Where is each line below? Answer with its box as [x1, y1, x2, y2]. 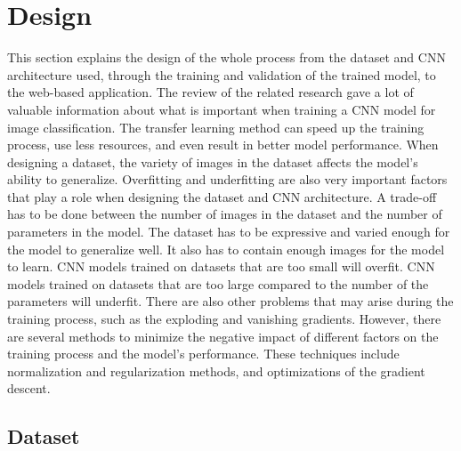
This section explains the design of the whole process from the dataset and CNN [7, 48, 446, 67]
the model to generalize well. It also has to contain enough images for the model [7, 239, 445, 258]
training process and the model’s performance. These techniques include [7, 344, 400, 363]
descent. [7, 379, 51, 398]
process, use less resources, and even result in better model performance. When [7, 135, 439, 154]
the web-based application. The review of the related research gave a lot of [7, 83, 414, 101]
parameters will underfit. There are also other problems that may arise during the [7, 292, 454, 310]
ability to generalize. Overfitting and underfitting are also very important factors [7, 170, 448, 189]
